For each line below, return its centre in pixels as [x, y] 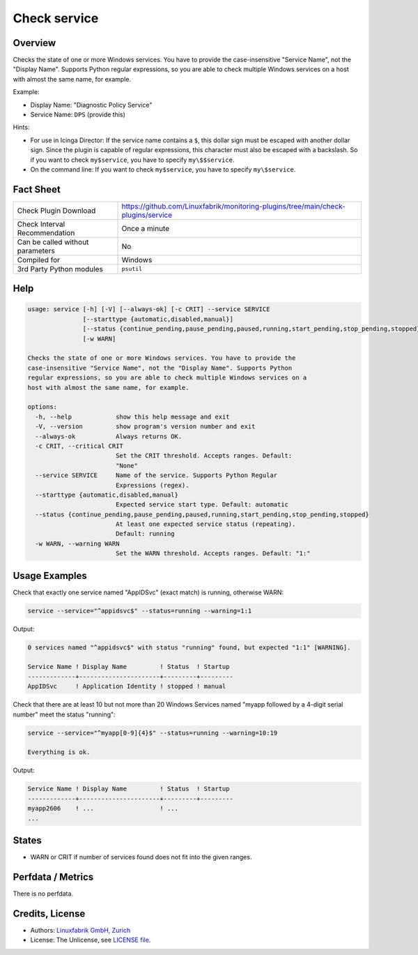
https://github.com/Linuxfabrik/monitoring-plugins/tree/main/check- [234, 206]
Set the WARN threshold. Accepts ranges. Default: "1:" [213, 554]
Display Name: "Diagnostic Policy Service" [91, 105]
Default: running [145, 534]
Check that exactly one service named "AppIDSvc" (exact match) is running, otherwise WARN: [148, 592]
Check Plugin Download [56, 211]
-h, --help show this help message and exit [132, 416]
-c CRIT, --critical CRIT [79, 446]
